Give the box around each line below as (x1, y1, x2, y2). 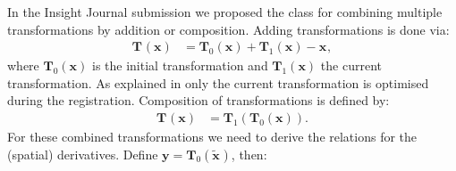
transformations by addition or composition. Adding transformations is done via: (7, 20, 450, 38)
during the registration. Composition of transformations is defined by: (7, 91, 390, 110)
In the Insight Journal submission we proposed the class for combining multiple (7, 3, 443, 20)
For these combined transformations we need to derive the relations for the (7, 127, 418, 146)
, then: (231, 144, 267, 163)
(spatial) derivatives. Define (7, 144, 158, 163)
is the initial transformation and (92, 56, 268, 75)
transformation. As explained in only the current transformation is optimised (7, 73, 429, 92)
